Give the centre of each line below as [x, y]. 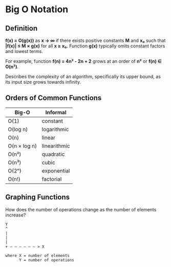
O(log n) [18, 129]
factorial [52, 179]
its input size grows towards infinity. [43, 82]
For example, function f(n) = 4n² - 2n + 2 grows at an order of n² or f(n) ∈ [83, 61]
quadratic [53, 154]
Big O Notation [37, 9]
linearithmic [56, 145]
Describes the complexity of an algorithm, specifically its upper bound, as [83, 77]
